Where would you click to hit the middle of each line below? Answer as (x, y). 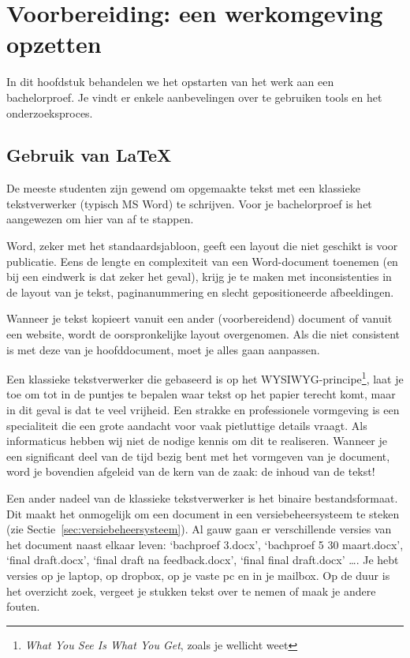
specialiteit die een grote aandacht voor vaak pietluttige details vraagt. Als (187, 425)
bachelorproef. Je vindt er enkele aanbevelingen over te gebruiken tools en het (194, 97)
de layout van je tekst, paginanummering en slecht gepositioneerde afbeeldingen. (200, 292)
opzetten (54, 44)
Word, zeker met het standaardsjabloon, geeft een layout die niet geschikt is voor (202, 246)
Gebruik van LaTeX (89, 155)
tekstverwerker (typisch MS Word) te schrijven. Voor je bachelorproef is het (189, 203)
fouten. (23, 606)
